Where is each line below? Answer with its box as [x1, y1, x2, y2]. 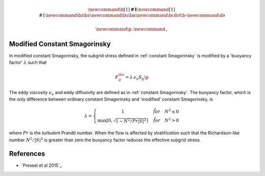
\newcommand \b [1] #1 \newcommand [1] [87, 6, 175, 12]
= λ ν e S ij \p [125, 75, 149, 81]
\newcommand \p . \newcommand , [95, 26, 168, 32]
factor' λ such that [9, 59, 47, 66]
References [9, 150, 45, 158]
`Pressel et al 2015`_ [21, 162, 62, 169]
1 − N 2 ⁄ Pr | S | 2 [115, 117, 147, 124]
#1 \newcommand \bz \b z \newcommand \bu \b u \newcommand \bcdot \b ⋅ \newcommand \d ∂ [38, 13, 225, 18]
